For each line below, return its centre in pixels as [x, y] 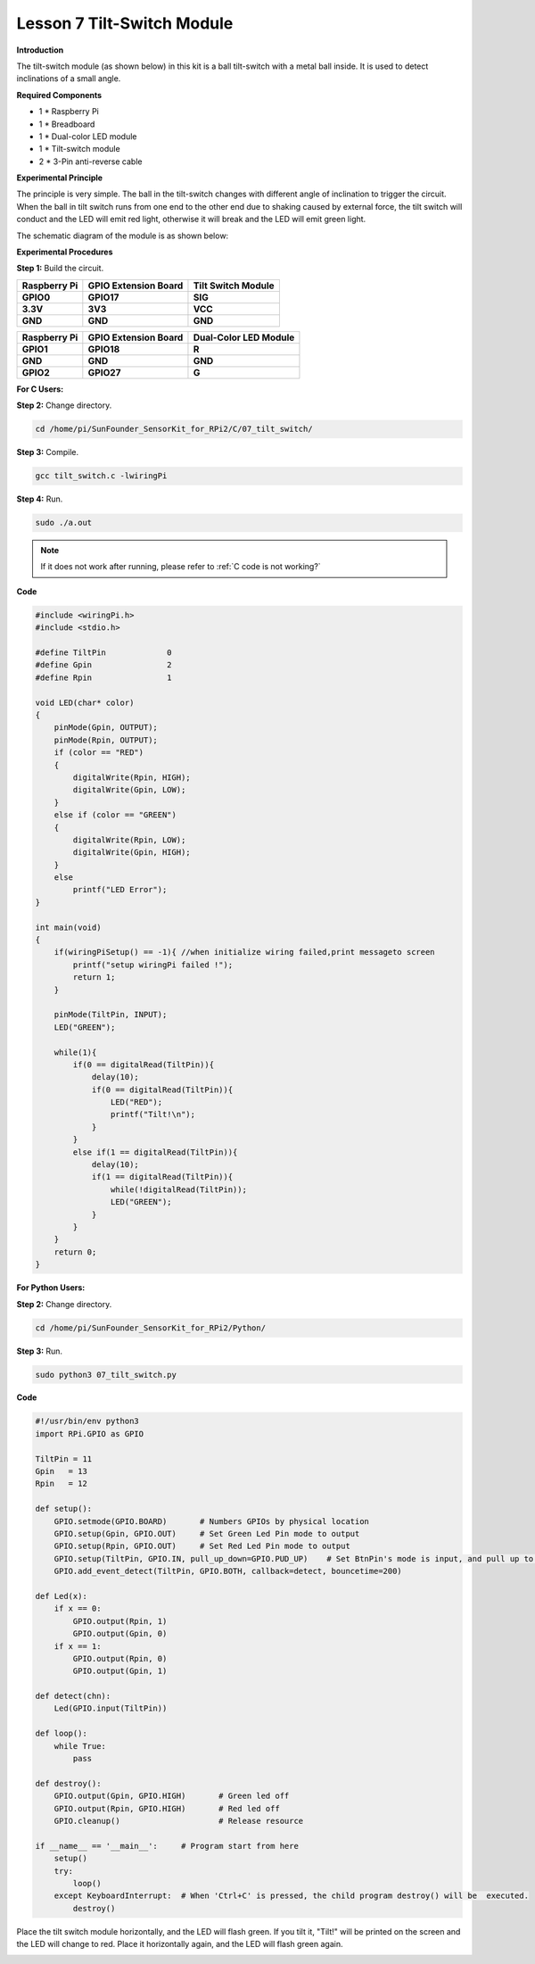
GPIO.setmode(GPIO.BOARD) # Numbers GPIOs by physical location [212, 1521]
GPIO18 [104, 349]
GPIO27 [104, 372]
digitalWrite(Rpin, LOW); [129, 840]
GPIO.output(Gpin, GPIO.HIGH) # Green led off [172, 1796]
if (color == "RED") [99, 753]
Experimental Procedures [65, 252]
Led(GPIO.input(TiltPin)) [111, 1708]
